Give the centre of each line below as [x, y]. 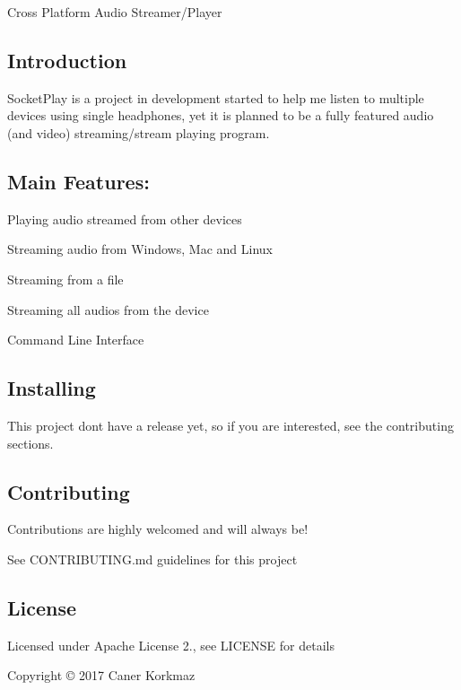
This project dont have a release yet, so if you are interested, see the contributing [230, 425]
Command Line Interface [76, 340]
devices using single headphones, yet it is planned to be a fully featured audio [221, 115]
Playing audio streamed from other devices [125, 218]
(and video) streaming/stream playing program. [139, 132]
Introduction [67, 60]
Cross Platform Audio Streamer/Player [115, 12]
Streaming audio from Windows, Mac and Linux [140, 249]
